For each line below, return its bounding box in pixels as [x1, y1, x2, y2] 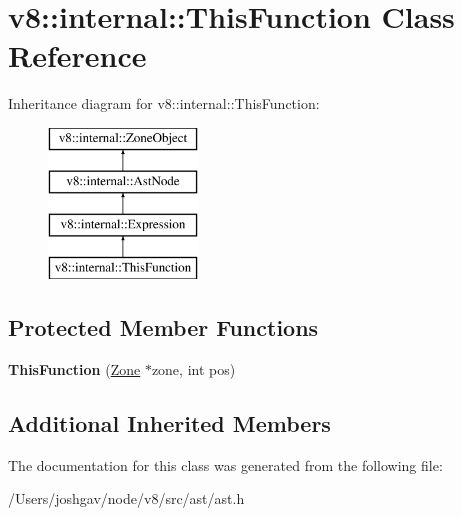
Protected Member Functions [8, 312, 319, 343]
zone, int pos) [151, 358, 236, 379]
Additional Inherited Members [8, 407, 331, 438]
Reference [8, 35, 147, 76]
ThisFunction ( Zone [8, 358, 141, 379]
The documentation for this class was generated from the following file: [8, 454, 443, 475]
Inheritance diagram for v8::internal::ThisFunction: [8, 93, 320, 114]
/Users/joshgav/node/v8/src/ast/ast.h [8, 488, 245, 509]
